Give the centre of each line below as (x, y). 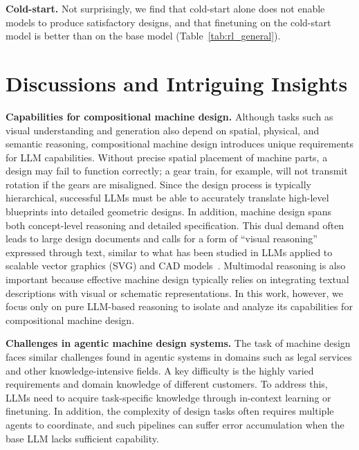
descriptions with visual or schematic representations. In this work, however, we (175, 292)
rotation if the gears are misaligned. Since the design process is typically (158, 184)
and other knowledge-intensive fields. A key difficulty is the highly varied (160, 370)
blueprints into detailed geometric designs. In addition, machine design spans (169, 211)
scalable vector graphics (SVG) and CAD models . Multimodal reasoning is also (176, 265)
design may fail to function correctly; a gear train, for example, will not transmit (177, 171)
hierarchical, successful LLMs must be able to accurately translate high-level (167, 198)
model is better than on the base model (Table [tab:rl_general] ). (143, 36)
